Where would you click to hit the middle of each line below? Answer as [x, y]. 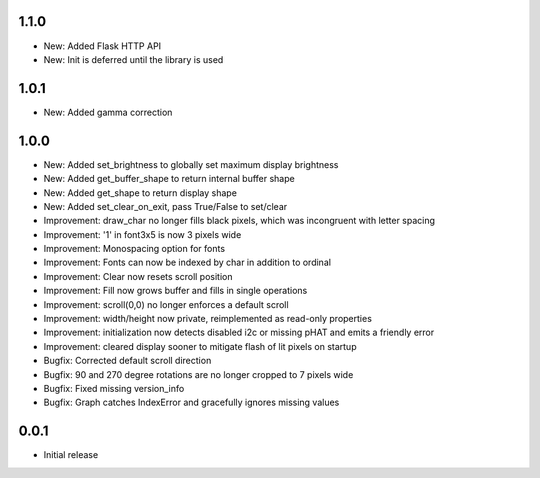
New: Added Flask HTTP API [102, 46]
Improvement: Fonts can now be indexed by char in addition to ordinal [187, 262]
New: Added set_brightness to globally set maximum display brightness [191, 164]
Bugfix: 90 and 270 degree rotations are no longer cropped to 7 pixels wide [198, 374]
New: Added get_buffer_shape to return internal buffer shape [169, 179]
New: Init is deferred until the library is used [133, 59]
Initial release [71, 455]
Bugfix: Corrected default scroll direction [127, 361]
